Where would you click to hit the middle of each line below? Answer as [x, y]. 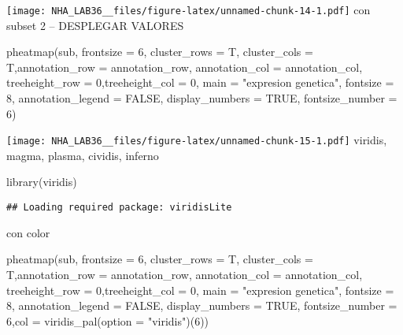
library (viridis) [42, 182]
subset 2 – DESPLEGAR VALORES [95, 25]
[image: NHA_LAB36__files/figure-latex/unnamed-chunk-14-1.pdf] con [189, 9]
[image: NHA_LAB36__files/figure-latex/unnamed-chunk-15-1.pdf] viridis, [197, 140]
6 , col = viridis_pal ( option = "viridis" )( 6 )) [108, 320]
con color [28, 232]
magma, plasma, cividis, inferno [83, 155]
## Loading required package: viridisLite [119, 208]
